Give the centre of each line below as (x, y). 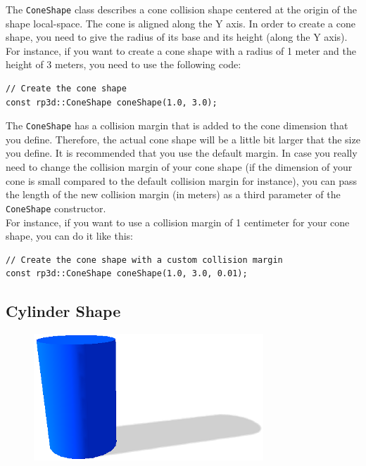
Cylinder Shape (63, 311)
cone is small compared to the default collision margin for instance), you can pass (182, 180)
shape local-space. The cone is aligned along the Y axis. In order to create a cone (181, 23)
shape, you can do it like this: (69, 236)
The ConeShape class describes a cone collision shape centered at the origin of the (181, 9)
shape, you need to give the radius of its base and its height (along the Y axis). (177, 37)
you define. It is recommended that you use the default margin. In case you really (182, 153)
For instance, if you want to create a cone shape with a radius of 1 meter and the (181, 50)
